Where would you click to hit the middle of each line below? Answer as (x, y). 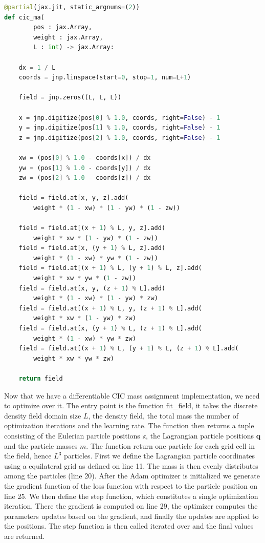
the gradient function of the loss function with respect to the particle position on (131, 485)
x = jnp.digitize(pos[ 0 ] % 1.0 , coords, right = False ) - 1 (119, 118)
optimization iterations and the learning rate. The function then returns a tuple (129, 425)
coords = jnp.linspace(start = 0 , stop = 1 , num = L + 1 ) (105, 78)
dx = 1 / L (37, 67)
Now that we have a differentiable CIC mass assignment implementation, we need (132, 395)
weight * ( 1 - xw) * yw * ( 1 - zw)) (96, 258)
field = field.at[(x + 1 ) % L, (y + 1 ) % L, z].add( (110, 268)
